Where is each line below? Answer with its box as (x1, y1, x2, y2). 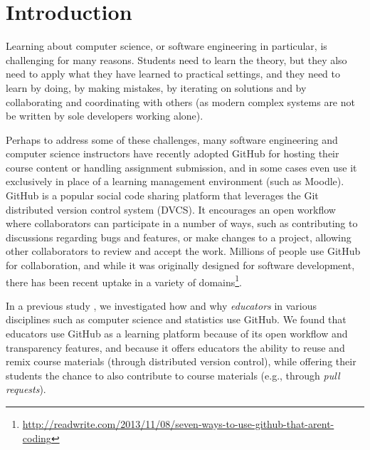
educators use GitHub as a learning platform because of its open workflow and (6, 326, 348, 341)
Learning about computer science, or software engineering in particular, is (6, 38, 327, 53)
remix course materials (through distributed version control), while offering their (6, 354, 356, 369)
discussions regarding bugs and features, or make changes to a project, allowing (6, 229, 351, 244)
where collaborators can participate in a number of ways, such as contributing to (6, 216, 358, 231)
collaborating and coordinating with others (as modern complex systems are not (6, 94, 355, 109)
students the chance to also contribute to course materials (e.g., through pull (6, 367, 340, 382)
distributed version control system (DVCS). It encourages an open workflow (6, 202, 336, 216)
